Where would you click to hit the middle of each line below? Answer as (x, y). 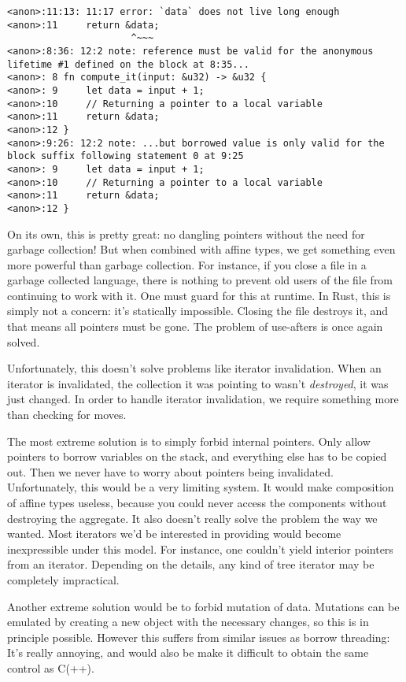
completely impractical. (63, 579)
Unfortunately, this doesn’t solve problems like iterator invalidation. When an (194, 368)
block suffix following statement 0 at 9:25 (125, 156)
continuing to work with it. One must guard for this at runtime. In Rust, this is (199, 295)
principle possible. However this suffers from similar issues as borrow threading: (199, 637)
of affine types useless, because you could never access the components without (197, 502)
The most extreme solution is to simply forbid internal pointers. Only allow (189, 441)
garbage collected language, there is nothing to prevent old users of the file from (200, 280)
